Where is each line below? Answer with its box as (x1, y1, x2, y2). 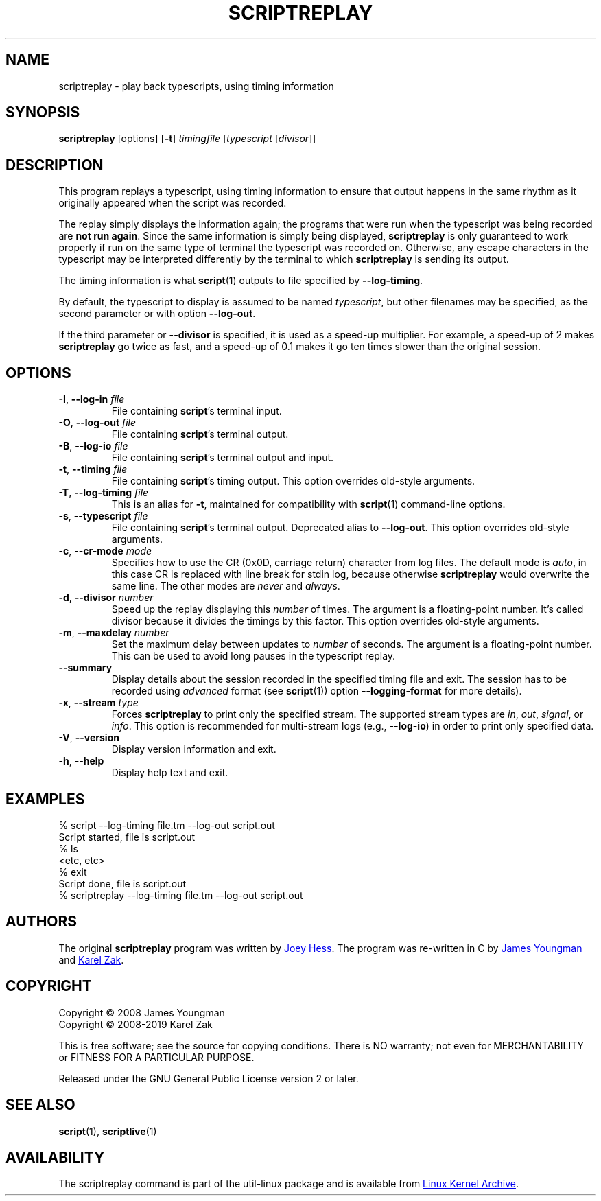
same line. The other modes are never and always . (111, 580, 340, 592)
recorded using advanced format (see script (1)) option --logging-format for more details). (111, 685, 522, 697)
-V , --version (58, 732, 119, 744)
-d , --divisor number (58, 592, 154, 604)
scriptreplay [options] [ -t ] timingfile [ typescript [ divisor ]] (58, 132, 316, 145)
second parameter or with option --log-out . (58, 307, 256, 320)
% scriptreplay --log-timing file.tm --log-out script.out (58, 889, 303, 901)
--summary (58, 662, 113, 674)
